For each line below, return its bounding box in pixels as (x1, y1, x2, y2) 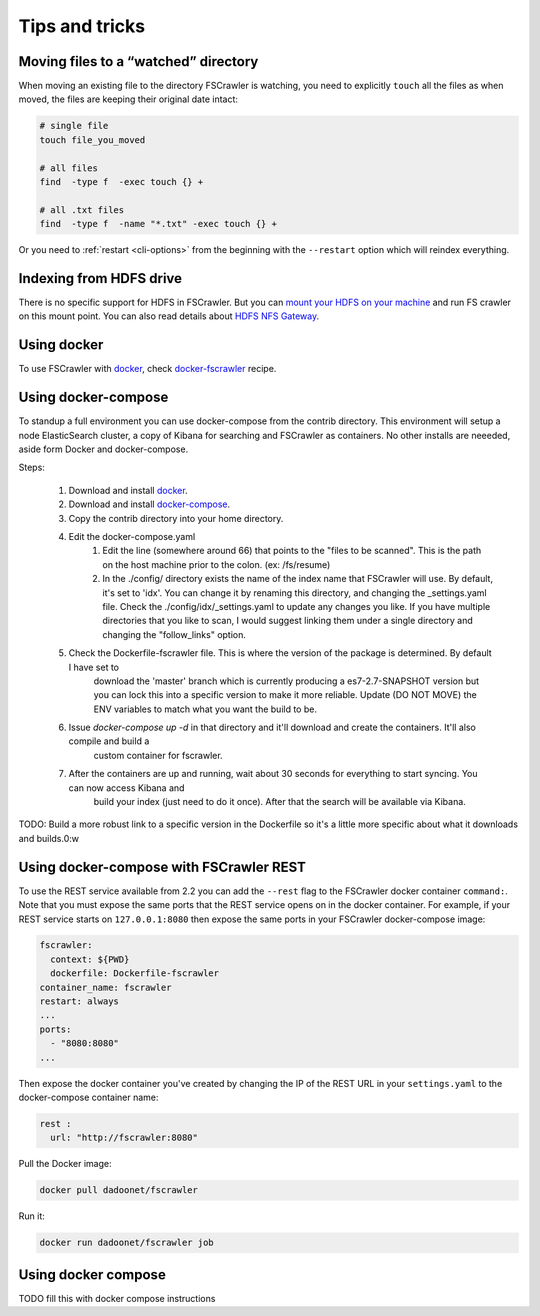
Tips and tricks (18, 15, 145, 37)
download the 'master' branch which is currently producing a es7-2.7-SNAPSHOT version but (93, 675, 480, 687)
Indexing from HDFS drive (18, 270, 183, 287)
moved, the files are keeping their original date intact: (18, 93, 239, 105)
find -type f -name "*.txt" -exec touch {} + (39, 218, 277, 230)
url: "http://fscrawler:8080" (50, 1132, 199, 1144)
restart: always (39, 996, 120, 1007)
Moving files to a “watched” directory (18, 53, 259, 70)
